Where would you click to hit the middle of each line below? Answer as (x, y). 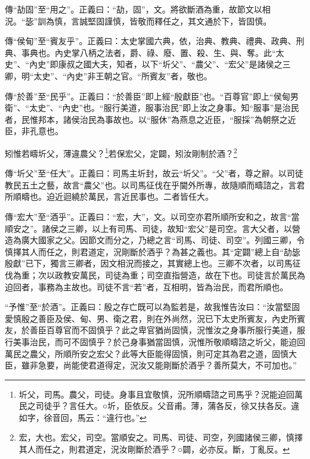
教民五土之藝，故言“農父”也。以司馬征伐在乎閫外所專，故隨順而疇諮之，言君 (155, 184)
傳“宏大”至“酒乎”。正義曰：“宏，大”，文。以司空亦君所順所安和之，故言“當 (152, 216)
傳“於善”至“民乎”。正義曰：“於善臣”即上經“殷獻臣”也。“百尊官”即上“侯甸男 (152, 96)
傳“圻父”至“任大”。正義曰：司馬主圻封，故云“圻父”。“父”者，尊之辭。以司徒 (154, 173)
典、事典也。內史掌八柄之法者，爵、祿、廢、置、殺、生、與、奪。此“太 (145, 52)
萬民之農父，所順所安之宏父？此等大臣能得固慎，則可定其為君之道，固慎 (147, 353)
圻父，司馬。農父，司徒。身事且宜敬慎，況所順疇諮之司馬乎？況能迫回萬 (161, 394)
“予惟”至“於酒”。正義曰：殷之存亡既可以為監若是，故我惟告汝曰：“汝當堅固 (153, 307)
